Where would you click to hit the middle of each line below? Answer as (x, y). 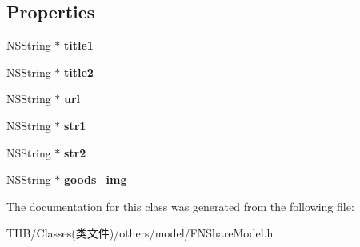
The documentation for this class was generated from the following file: (180, 206)
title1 (79, 45)
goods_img (96, 179)
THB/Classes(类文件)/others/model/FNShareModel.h (140, 233)
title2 (79, 72)
